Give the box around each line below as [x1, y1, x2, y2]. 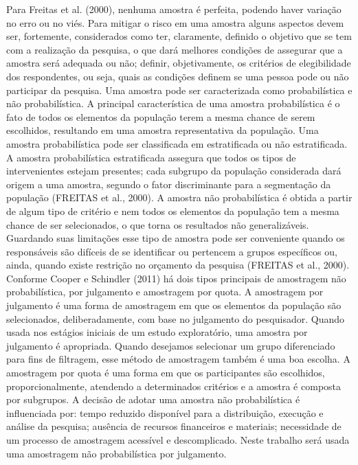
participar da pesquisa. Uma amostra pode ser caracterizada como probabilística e [6, 82, 353, 97]
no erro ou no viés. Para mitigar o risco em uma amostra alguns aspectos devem [6, 15, 344, 30]
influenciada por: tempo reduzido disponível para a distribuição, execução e [6, 405, 324, 420]
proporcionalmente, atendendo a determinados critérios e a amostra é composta [6, 378, 342, 393]
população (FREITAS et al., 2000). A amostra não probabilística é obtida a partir [6, 190, 353, 205]
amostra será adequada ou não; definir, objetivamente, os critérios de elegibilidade [6, 56, 351, 70]
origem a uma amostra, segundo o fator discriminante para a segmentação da [6, 177, 331, 191]
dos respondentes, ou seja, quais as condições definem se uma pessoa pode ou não [6, 69, 349, 83]
